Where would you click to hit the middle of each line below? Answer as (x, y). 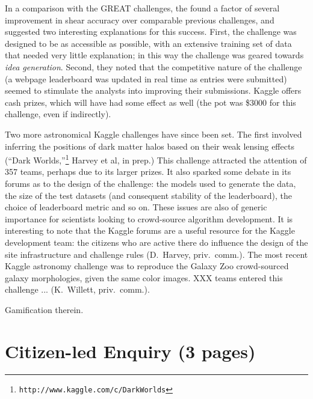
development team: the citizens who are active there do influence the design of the (156, 242)
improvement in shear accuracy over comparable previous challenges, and (140, 20)
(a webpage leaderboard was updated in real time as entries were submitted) (146, 78)
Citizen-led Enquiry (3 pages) (130, 351)
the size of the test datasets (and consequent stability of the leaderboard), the (148, 195)
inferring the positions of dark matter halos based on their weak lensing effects (150, 146)
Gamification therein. (44, 309)
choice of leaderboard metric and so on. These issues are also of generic (136, 207)
